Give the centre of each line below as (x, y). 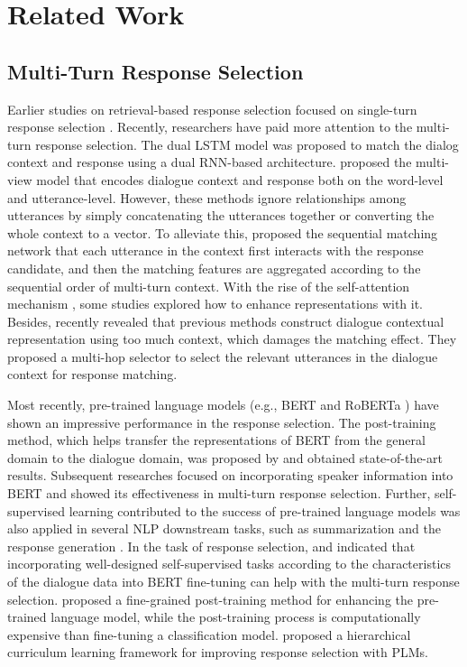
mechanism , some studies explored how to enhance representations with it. (215, 304)
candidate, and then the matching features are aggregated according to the (214, 268)
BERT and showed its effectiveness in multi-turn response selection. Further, (219, 493)
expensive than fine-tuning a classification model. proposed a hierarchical (209, 634)
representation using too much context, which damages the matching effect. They (232, 339)
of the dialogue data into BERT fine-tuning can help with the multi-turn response (233, 582)
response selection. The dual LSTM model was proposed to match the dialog (247, 144)
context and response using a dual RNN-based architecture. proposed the (210, 162)
